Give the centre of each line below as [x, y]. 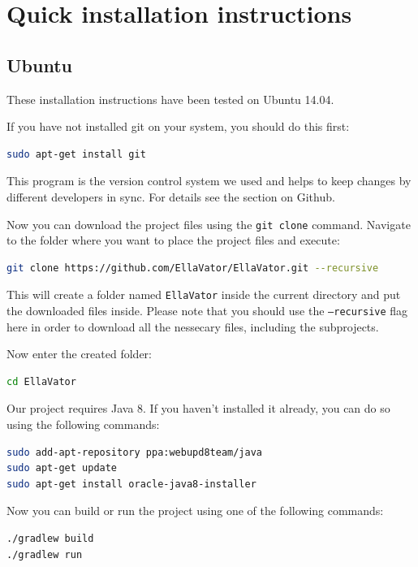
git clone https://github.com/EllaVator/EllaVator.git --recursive [193, 268]
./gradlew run [45, 554]
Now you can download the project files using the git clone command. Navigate [209, 224]
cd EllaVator [41, 381]
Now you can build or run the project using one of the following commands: [195, 511]
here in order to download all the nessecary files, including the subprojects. [193, 326]
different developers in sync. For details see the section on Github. [171, 196]
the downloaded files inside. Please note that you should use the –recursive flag [207, 311]
